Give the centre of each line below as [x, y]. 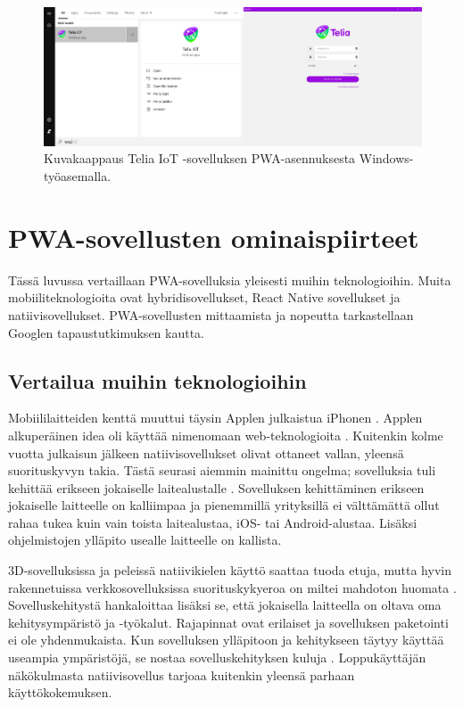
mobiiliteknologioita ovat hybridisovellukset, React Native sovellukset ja [204, 297]
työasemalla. [78, 176]
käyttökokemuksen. [60, 692]
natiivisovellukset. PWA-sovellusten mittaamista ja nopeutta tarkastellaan [211, 314]
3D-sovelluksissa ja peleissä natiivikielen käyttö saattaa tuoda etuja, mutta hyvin [230, 570]
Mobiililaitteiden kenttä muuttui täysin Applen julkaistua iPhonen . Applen [215, 418]
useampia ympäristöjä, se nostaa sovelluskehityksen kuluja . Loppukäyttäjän [217, 658]
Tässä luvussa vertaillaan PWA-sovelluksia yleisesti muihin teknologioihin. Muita [230, 280]
